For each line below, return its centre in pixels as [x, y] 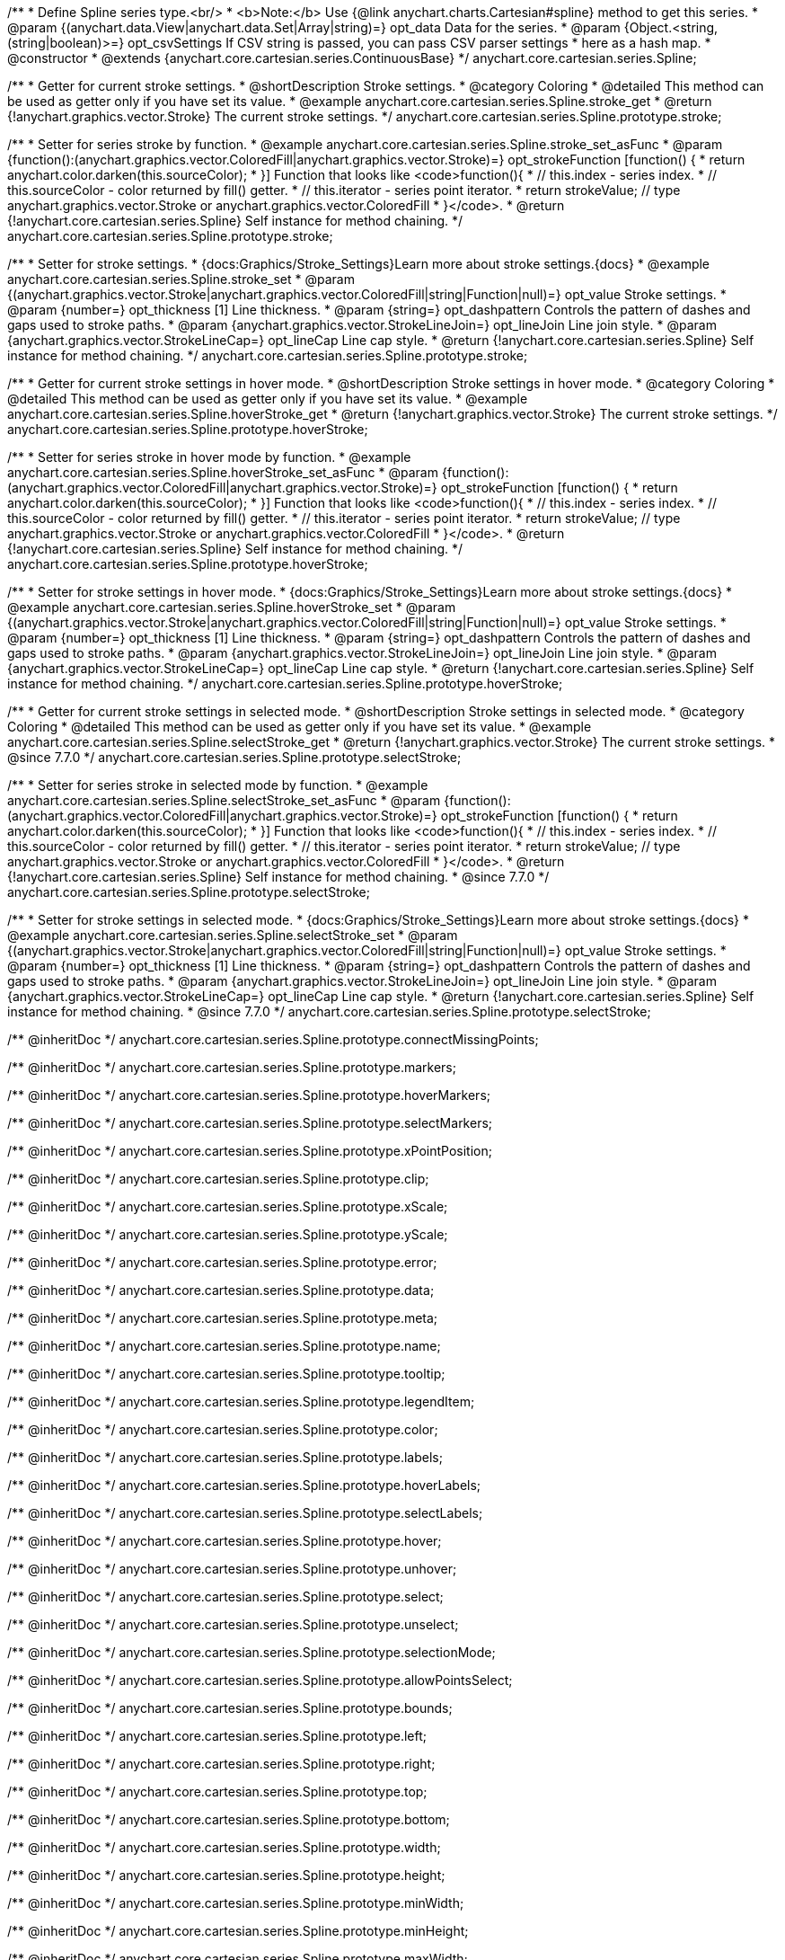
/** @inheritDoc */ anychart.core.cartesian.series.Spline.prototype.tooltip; [226, 1374]
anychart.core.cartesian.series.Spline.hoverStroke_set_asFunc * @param [223, 472]
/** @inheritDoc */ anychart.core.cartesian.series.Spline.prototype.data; [221, 1290]
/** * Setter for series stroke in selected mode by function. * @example [218, 785]
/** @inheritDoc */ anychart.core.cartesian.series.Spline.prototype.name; [224, 1346]
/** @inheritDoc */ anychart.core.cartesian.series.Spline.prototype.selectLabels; [245, 1513]
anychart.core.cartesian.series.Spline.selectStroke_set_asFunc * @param [224, 800]
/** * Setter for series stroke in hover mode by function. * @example [209, 457]
